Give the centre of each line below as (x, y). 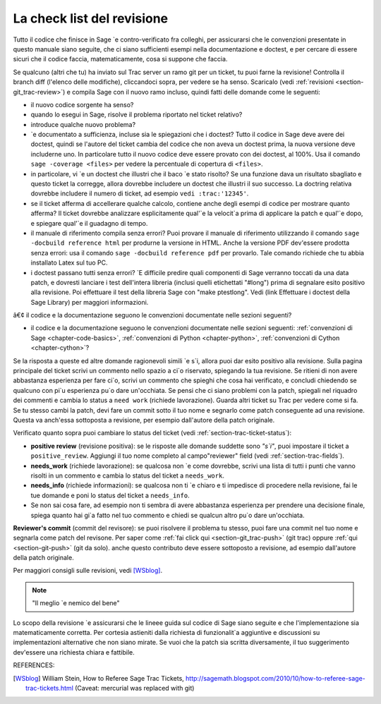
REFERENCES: (34, 665)
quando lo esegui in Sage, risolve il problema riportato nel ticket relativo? (137, 115)
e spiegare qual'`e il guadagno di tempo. (89, 223)
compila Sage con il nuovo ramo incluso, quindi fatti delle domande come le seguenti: (196, 92)
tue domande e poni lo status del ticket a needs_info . (110, 495)
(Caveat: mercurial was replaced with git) (134, 688)
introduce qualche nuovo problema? (83, 124)
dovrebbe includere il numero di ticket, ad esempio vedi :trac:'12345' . (140, 193)
